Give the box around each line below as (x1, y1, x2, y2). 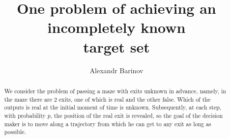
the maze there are (4, 95, 52, 103)
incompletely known (47, 17, 186, 37)
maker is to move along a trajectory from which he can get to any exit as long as (4, 119, 211, 128)
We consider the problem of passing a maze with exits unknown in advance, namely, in (4, 86, 226, 95)
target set (83, 36, 150, 56)
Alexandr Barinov (89, 65, 144, 75)
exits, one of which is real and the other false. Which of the (58, 95, 211, 103)
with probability (4, 111, 46, 119)
